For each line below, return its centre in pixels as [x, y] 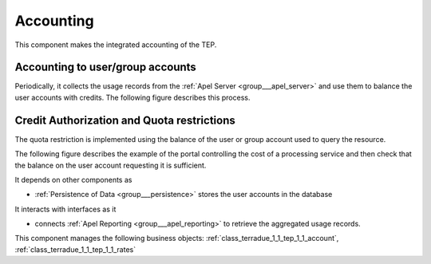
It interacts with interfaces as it [65, 209]
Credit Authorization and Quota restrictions [125, 120]
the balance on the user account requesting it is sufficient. [111, 165]
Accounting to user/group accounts [106, 67]
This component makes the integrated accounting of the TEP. [116, 45]
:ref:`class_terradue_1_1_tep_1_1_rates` [75, 249]
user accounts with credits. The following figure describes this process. [132, 97]
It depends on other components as [73, 179]
